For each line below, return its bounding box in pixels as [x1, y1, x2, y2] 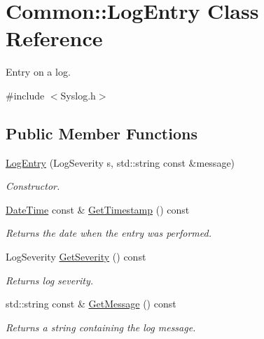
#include [6, 88, 45, 102]
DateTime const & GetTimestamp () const [6, 202, 190, 216]
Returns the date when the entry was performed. [6, 226, 211, 240]
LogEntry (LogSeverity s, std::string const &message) [6, 155, 235, 169]
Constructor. [6, 179, 60, 193]
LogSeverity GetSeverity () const [6, 249, 146, 264]
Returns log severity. [6, 272, 94, 287]
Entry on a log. [6, 64, 71, 79]
